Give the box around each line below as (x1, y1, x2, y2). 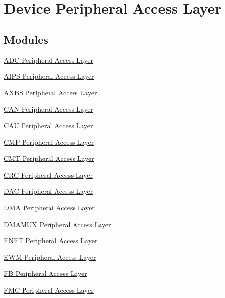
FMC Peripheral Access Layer (4, 284, 94, 295)
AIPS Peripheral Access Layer (4, 71, 94, 81)
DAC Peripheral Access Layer (4, 186, 93, 196)
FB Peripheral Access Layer (4, 268, 87, 278)
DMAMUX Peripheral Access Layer (4, 219, 111, 229)
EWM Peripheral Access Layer (4, 252, 96, 262)
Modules (4, 31, 48, 46)
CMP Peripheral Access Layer (4, 137, 94, 147)
